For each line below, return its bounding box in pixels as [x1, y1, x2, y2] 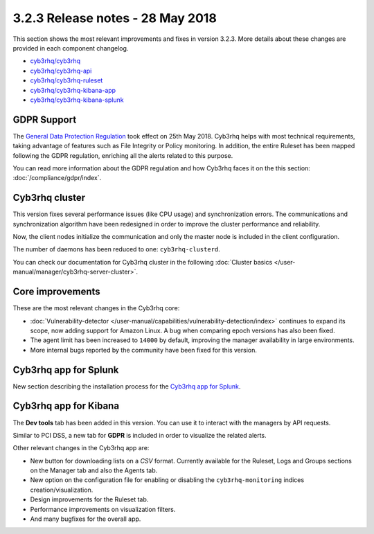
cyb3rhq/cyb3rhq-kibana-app [30, 86, 116, 94]
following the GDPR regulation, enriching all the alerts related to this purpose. [12, 151, 233, 159]
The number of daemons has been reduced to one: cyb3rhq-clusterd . [12, 245, 221, 253]
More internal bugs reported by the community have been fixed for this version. [30, 346, 258, 354]
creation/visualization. [30, 486, 93, 494]
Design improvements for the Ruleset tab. [30, 495, 149, 504]
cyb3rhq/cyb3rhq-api [30, 66, 92, 75]
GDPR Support [12, 114, 77, 125]
